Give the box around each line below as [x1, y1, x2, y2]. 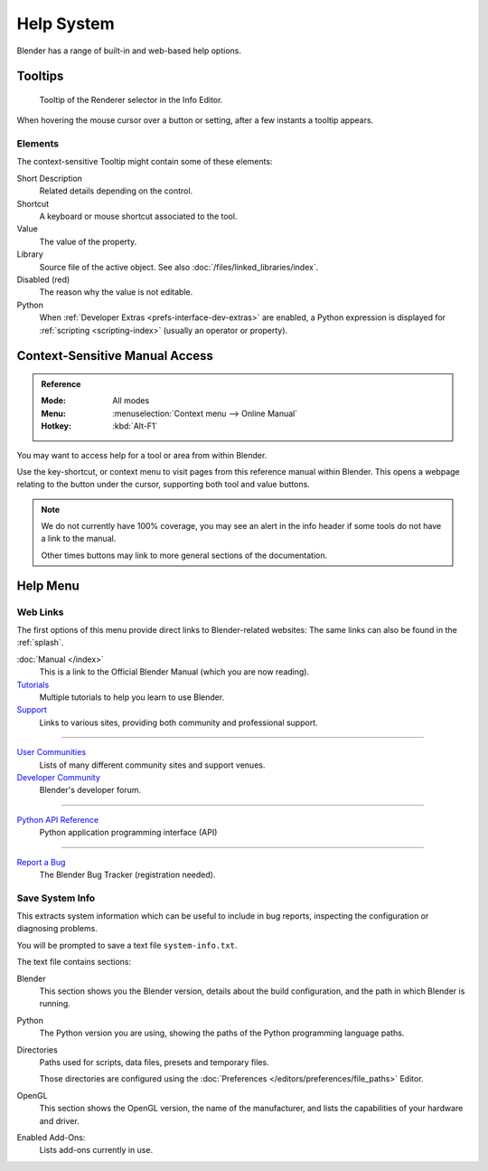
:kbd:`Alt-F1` [112, 420, 158, 431]
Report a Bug [16, 856, 66, 867]
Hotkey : [41, 420, 72, 431]
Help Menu [16, 578, 80, 593]
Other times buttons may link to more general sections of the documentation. [41, 550, 328, 561]
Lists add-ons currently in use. [39, 1145, 154, 1156]
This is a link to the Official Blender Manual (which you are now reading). [39, 666, 310, 677]
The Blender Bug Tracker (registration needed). [39, 869, 216, 880]
